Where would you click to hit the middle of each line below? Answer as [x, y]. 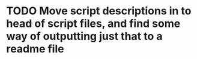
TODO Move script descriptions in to [99, 11]
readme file [35, 49]
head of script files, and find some [93, 24]
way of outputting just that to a [84, 36]
